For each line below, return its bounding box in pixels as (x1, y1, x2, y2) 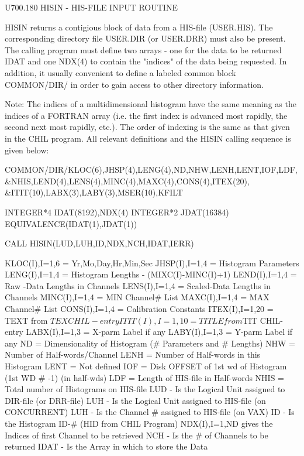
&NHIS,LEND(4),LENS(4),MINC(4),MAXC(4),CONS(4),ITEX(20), (5, 174, 250, 187)
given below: (5, 143, 49, 156)
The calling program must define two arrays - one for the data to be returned (5, 43, 282, 56)
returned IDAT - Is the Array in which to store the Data (5, 440, 208, 452)
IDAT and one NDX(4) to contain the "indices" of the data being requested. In (5, 55, 287, 67)
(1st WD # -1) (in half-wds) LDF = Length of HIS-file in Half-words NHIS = (5, 371, 285, 383)
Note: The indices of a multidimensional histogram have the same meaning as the (5, 98, 296, 110)
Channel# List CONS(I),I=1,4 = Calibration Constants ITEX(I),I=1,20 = (5, 303, 274, 315)
